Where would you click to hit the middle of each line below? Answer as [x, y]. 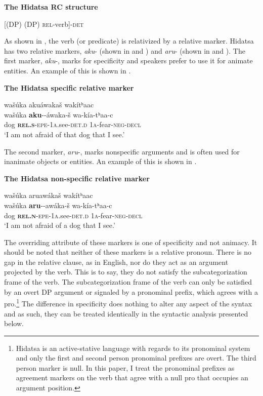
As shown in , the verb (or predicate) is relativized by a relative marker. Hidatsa [129, 41]
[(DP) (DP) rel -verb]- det [44, 24]
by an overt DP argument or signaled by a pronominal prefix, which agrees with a [131, 291]
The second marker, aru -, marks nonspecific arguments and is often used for [122, 151]
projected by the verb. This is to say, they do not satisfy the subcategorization [126, 272]
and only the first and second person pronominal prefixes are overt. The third [136, 358]
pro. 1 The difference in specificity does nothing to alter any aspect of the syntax [128, 303]
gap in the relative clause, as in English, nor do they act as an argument [116, 262]
